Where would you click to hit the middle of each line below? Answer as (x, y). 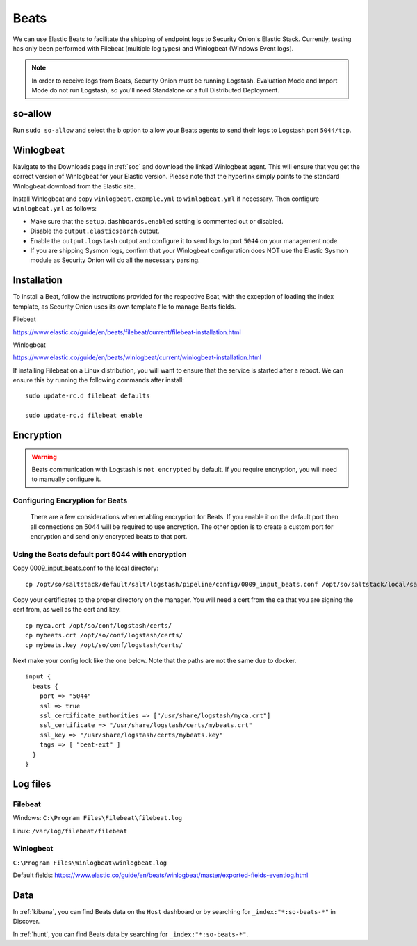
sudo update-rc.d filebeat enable (84, 416)
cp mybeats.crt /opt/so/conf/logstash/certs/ (104, 635)
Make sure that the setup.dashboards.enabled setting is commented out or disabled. (157, 221)
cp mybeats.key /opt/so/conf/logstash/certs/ (104, 645)
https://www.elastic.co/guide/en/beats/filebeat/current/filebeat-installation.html (127, 332)
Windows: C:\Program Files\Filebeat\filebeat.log (98, 818)
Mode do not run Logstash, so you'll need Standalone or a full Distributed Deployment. (155, 90)
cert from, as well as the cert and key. (67, 610)
